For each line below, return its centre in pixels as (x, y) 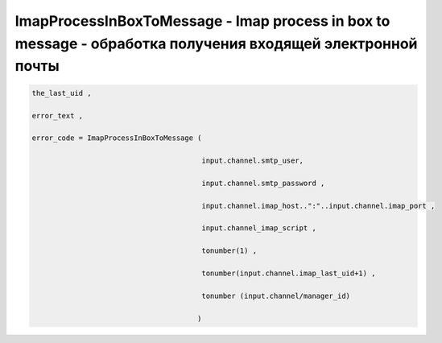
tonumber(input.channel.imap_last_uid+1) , (289, 273)
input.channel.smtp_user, (253, 161)
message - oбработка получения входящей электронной (216, 43)
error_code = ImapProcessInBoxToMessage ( (117, 138)
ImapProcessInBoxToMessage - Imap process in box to (202, 21)
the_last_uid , (62, 93)
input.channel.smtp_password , (263, 183)
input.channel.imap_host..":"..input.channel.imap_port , (318, 206)
